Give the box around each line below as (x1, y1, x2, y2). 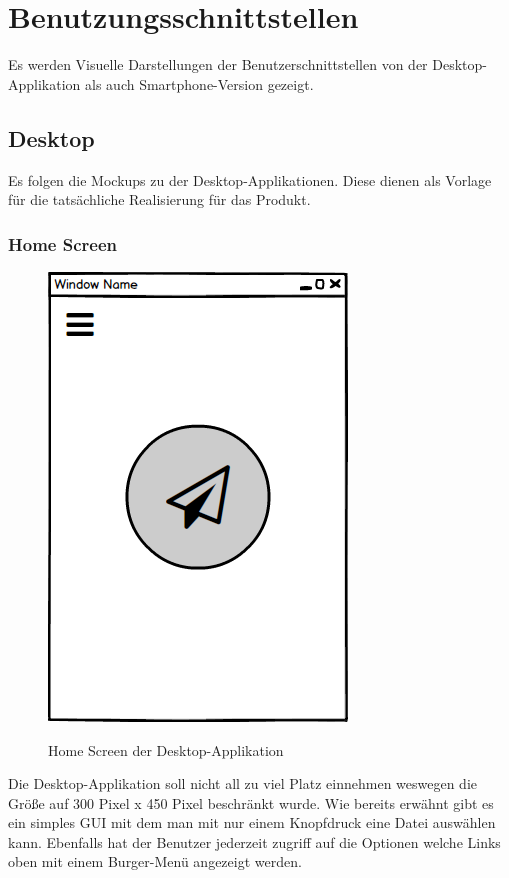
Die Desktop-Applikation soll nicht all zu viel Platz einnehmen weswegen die (8, 773, 478, 794)
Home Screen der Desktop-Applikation (48, 739, 284, 760)
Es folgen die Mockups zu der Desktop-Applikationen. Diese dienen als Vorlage (8, 169, 492, 190)
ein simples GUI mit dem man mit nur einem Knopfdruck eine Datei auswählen (8, 812, 496, 833)
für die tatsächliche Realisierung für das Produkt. (8, 189, 311, 210)
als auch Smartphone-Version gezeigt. (85, 73, 314, 94)
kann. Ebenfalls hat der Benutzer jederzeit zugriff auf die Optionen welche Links (8, 831, 501, 852)
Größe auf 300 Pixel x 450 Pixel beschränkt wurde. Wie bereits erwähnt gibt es (8, 792, 494, 813)
